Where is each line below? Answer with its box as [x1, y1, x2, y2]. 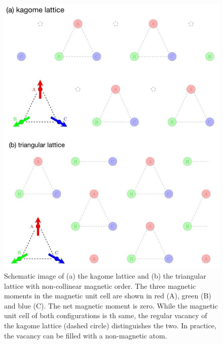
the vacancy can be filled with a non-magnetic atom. [4, 330, 167, 340]
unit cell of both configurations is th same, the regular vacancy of [4, 310, 207, 321]
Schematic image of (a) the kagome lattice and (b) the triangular [4, 271, 206, 281]
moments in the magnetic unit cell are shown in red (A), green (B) [4, 290, 211, 301]
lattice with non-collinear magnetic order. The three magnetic [4, 280, 196, 291]
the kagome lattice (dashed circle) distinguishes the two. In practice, [4, 320, 216, 331]
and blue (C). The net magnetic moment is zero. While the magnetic [4, 300, 218, 311]
